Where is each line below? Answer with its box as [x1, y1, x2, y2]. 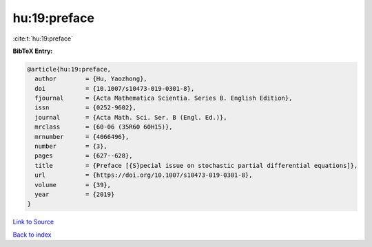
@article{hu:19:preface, [27, 65, 112, 73]
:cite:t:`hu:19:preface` [12, 34, 74, 43]
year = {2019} [34, 191, 115, 198]
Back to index [12, 230, 52, 239]
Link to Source [12, 217, 54, 226]
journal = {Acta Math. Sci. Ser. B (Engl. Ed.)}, [34, 114, 227, 121]
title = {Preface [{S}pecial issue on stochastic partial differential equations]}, [34, 162, 358, 169]
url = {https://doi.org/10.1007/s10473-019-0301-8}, [34, 171, 253, 179]
